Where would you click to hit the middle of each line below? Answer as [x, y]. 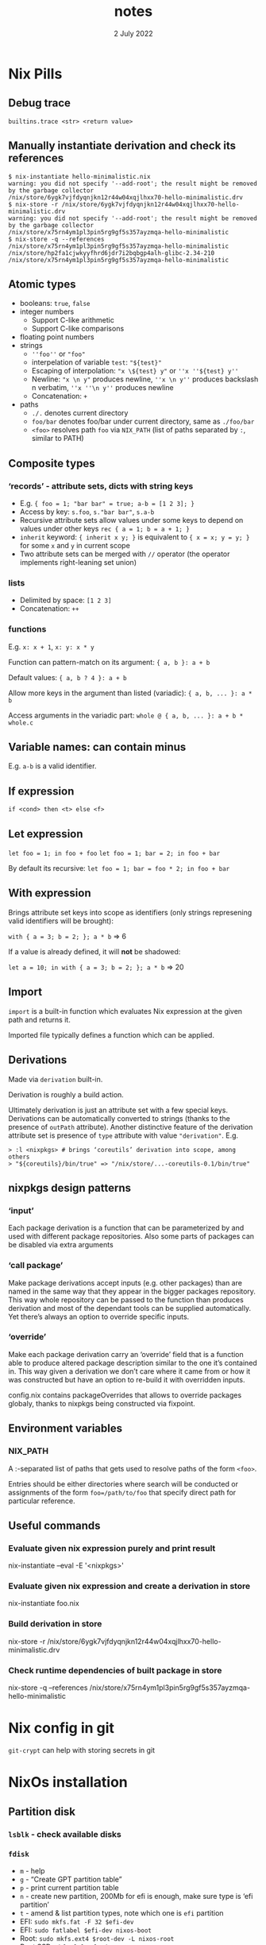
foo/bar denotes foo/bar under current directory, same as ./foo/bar [143, 421]
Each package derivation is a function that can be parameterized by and [126, 1228]
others [19, 1157]
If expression [41, 791]
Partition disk [42, 1811]
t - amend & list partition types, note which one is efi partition [121, 1912]
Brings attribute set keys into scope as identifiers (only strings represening [130, 912]
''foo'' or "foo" [58, 354]
